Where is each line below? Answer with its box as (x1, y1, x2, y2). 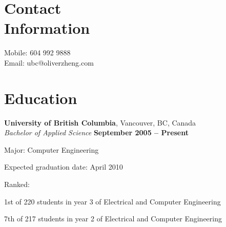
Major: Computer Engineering (4, 144, 99, 155)
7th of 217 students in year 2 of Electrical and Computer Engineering (4, 213, 222, 224)
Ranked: (4, 179, 30, 189)
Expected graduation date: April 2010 (4, 161, 123, 172)
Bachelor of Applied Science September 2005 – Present (4, 127, 189, 138)
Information (4, 17, 90, 38)
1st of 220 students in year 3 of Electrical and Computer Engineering (4, 196, 221, 207)
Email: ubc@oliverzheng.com (4, 57, 94, 68)
